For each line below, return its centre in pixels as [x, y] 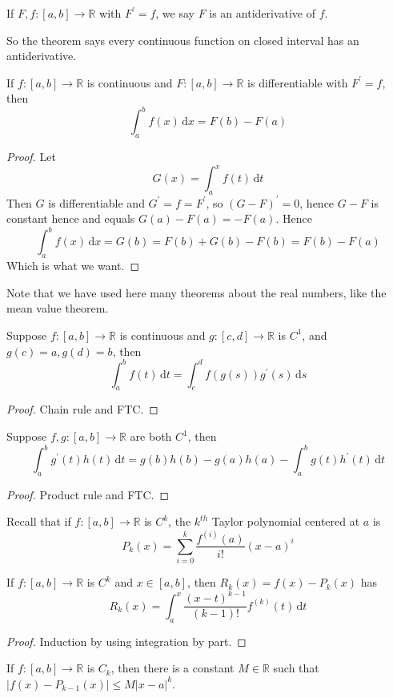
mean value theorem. [58, 308]
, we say [175, 13]
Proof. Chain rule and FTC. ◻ [82, 409]
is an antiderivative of [263, 13]
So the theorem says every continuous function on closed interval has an [183, 40]
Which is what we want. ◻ [73, 266]
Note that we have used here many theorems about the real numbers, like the [196, 292]
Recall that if [39, 521]
